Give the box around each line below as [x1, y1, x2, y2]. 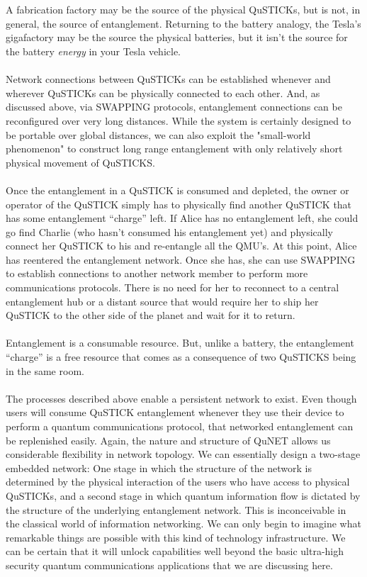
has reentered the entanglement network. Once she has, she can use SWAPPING [6, 252, 356, 267]
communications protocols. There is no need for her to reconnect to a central [6, 280, 339, 295]
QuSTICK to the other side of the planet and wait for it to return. [6, 308, 295, 323]
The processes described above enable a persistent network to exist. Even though [6, 391, 357, 405]
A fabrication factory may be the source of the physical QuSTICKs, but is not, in [6, 2, 361, 17]
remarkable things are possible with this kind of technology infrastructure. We [6, 530, 346, 544]
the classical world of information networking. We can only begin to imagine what [6, 516, 361, 531]
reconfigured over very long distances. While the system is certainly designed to [6, 113, 351, 128]
